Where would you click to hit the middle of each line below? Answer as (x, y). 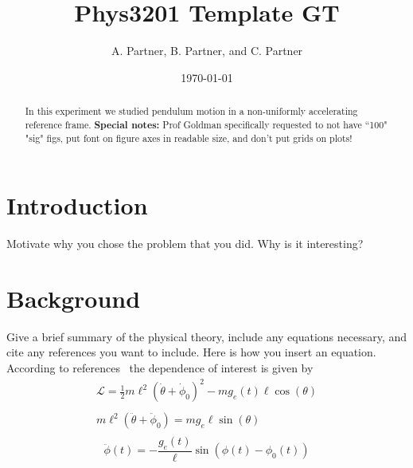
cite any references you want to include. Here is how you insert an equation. (191, 352)
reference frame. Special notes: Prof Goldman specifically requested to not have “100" (206, 124)
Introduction (77, 205)
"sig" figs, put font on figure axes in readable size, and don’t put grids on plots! (189, 138)
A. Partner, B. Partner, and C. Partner (207, 51)
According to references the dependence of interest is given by (160, 367)
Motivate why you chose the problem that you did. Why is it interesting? (185, 244)
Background (74, 298)
